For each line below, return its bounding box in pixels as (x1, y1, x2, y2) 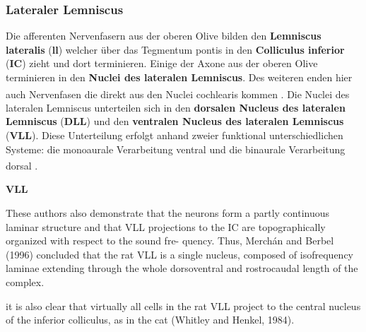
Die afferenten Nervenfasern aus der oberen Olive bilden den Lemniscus (6, 28, 321, 43)
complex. (6, 275, 45, 290)
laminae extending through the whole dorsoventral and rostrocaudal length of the (6, 261, 358, 275)
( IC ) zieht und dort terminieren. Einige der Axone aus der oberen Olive (6, 56, 318, 71)
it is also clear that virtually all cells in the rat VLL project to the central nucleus (6, 298, 361, 313)
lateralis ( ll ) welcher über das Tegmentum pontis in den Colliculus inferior (6, 42, 345, 57)
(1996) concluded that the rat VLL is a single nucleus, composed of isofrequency (6, 247, 353, 261)
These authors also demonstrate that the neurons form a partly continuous (6, 206, 329, 220)
